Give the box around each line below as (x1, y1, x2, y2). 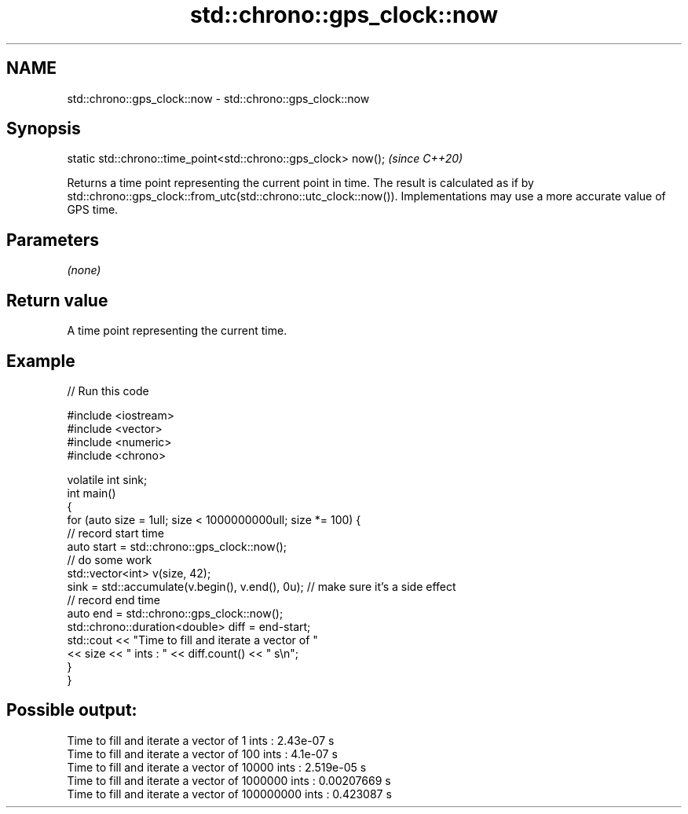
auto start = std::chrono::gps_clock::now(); (67, 539, 287, 553)
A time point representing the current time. (67, 324, 287, 338)
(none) (67, 263, 101, 277)
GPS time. (67, 203, 119, 217)
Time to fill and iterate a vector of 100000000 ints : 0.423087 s (67, 786, 392, 801)
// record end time (67, 592, 160, 607)
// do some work (67, 552, 152, 566)
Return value (6, 290, 108, 310)
